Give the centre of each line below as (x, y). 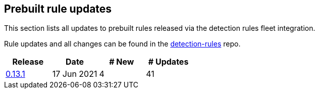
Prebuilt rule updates (58, 9)
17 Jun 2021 (75, 74)
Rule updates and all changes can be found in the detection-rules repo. (122, 44)
